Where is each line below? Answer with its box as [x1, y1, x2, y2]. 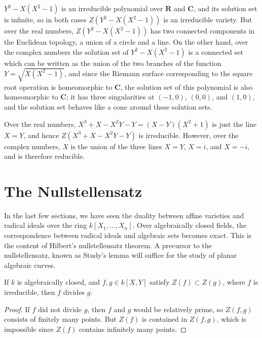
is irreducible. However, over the [138, 129, 239, 140]
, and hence [23, 129, 59, 140]
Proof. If [4, 303, 30, 314]
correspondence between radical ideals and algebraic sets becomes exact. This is [4, 230, 252, 241]
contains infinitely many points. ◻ [79, 323, 186, 334]
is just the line [212, 118, 257, 129]
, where [222, 277, 245, 287]
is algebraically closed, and [17, 277, 100, 287]
